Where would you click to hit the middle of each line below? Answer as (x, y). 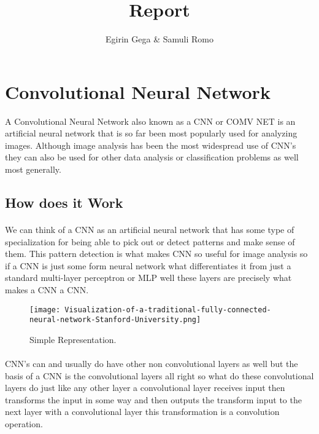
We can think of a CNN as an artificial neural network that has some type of (150, 229)
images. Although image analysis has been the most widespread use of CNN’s (151, 145)
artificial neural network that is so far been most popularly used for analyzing (151, 133)
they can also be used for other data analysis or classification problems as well (152, 157)
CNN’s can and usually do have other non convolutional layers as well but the (152, 364)
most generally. (33, 169)
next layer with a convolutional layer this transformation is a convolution (142, 412)
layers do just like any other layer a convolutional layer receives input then (145, 388)
